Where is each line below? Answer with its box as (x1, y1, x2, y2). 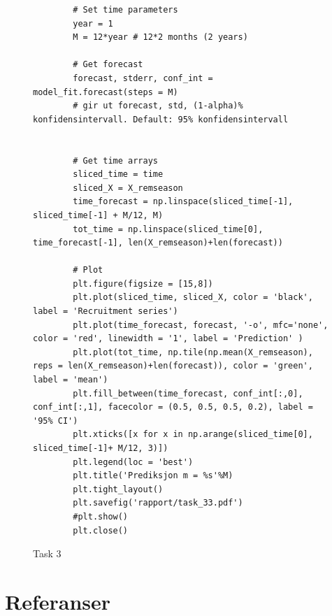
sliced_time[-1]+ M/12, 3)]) (33, 443, 168, 453)
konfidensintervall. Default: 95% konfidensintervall (33, 114, 289, 124)
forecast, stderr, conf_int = (73, 73, 213, 83)
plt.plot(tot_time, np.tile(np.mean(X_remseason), (73, 347, 313, 357)
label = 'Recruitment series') (33, 306, 178, 317)
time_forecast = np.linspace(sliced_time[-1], (73, 196, 294, 207)
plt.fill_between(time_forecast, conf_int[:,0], (73, 388, 303, 399)
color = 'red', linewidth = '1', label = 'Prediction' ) (33, 334, 303, 344)
